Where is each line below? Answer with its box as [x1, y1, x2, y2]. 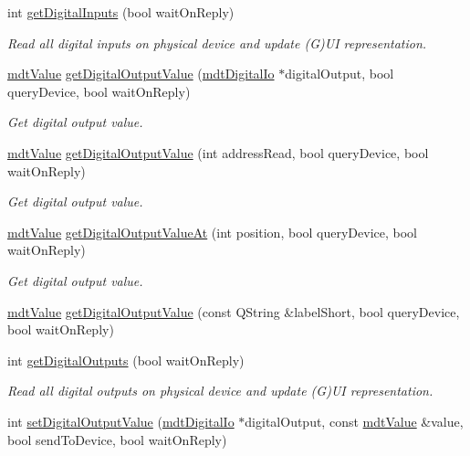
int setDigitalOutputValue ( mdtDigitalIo [7, 411, 235, 430]
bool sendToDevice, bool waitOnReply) [7, 429, 227, 449]
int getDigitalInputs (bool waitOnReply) [7, 3, 235, 21]
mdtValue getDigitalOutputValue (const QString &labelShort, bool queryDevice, [7, 302, 460, 321]
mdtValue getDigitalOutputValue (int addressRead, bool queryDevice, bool [7, 143, 429, 162]
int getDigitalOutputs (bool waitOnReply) [7, 350, 245, 369]
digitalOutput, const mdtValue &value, [245, 411, 464, 430]
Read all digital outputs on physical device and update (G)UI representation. [7, 381, 433, 400]
